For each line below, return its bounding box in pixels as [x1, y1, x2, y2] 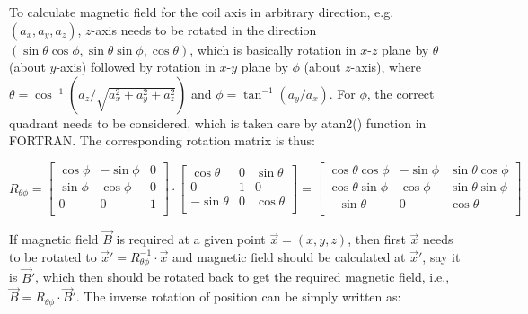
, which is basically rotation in [189, 39, 356, 58]
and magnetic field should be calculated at [172, 247, 406, 266]
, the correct [366, 83, 435, 102]
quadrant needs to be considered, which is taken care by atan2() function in [9, 113, 427, 132]
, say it [422, 247, 461, 266]
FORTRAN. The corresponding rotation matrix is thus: [9, 131, 315, 150]
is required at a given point [116, 230, 266, 249]
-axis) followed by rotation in [56, 57, 216, 76]
